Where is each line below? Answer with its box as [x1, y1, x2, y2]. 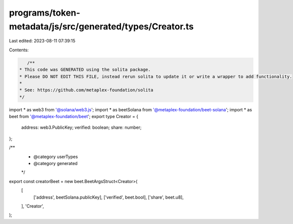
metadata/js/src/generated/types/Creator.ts [9, 21, 194, 32]
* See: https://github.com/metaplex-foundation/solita [19, 87, 153, 93]
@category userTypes [33, 154, 78, 160]
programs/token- [9, 7, 81, 18]
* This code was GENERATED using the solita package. [19, 67, 151, 73]
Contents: [9, 47, 29, 53]
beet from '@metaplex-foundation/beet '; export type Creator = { [9, 114, 139, 120]
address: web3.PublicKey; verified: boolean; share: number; [21, 124, 142, 130]
